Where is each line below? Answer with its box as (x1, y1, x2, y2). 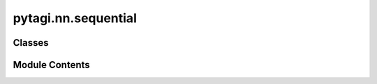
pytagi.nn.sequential (13, 10, 138, 26)
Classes (13, 37, 49, 49)
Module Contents (13, 59, 90, 71)
